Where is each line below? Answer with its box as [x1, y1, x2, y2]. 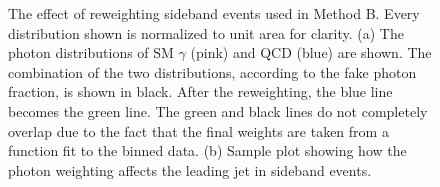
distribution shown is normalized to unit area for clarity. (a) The [8, 22, 404, 43]
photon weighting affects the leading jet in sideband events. [8, 159, 372, 180]
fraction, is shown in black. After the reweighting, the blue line [8, 81, 393, 102]
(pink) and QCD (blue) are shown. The [190, 42, 432, 63]
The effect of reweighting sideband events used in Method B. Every [8, 3, 420, 23]
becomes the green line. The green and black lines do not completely [8, 100, 428, 121]
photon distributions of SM [8, 42, 174, 63]
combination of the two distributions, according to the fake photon [8, 61, 417, 82]
